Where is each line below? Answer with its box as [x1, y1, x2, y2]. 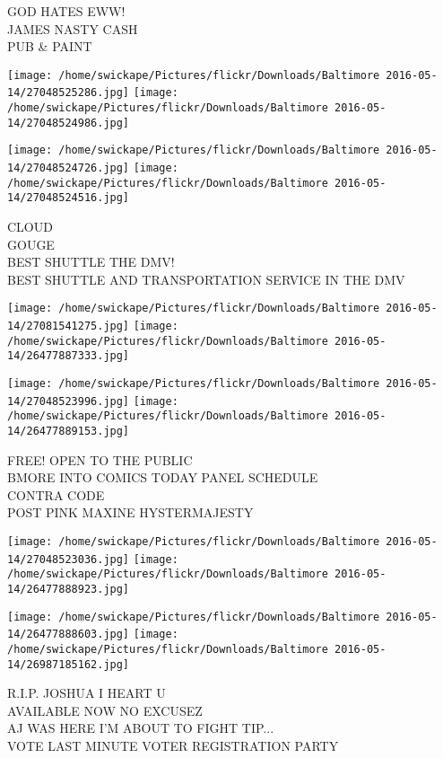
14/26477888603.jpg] [7, 628, 130, 641]
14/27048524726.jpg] [7, 162, 130, 175]
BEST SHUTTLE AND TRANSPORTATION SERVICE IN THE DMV [7, 269, 405, 288]
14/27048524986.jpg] [7, 116, 130, 129]
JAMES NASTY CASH [7, 19, 138, 38]
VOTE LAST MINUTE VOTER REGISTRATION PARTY [7, 736, 339, 755]
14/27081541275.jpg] [7, 320, 130, 333]
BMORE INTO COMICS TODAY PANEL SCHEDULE [7, 468, 318, 487]
